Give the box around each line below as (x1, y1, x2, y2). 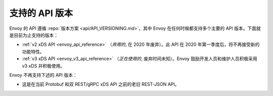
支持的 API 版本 (9, 8, 73, 19)
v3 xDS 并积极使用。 (22, 63, 65, 69)
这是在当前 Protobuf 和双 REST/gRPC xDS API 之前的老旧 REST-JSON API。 (22, 81, 179, 87)
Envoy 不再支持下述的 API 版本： (9, 72, 78, 78)
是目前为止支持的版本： (9, 32, 58, 38)
